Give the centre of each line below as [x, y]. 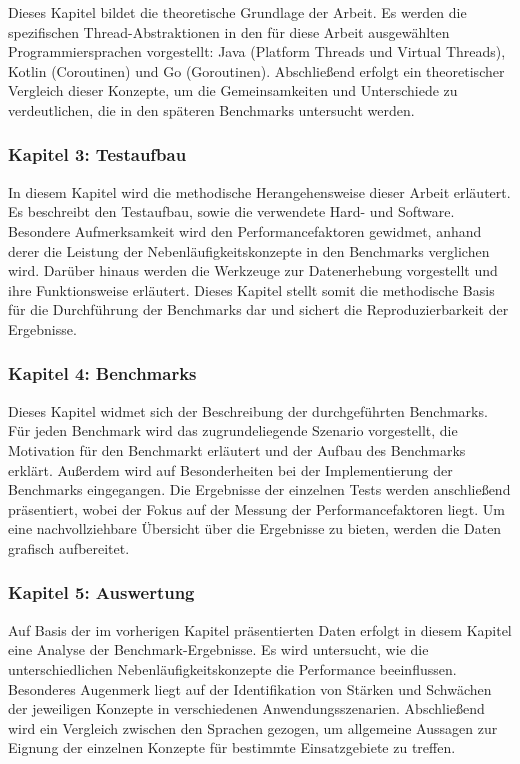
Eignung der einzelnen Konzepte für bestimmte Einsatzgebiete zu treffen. [232, 747]
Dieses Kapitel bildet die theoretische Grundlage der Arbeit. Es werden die [237, 12]
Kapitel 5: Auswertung [101, 592]
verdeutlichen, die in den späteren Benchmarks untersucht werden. [211, 109]
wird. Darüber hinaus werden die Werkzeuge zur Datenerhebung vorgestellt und [253, 270]
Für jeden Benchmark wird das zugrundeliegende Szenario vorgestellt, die [233, 430]
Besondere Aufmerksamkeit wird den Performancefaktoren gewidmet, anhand [245, 230]
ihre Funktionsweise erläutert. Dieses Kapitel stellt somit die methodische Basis [251, 289]
